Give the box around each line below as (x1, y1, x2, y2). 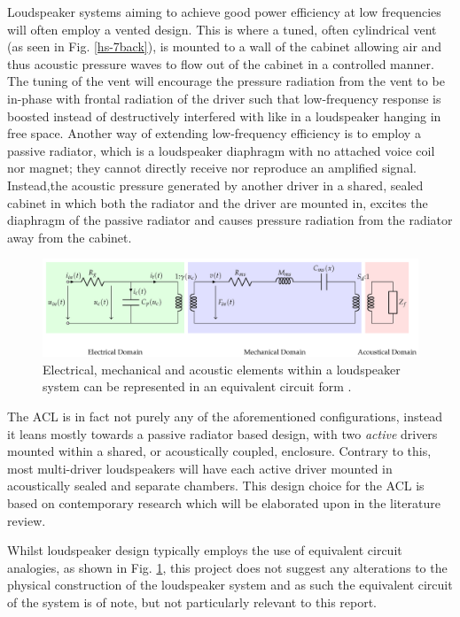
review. (7, 511, 46, 529)
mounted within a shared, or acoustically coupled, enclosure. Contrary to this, (7, 442, 432, 460)
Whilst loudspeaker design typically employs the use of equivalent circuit (7, 541, 402, 559)
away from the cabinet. (7, 228, 132, 246)
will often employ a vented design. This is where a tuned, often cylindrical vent (7, 19, 437, 38)
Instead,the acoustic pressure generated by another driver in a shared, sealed (7, 175, 424, 194)
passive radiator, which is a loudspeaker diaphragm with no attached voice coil (7, 141, 435, 159)
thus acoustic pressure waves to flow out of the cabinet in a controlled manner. (7, 54, 434, 73)
